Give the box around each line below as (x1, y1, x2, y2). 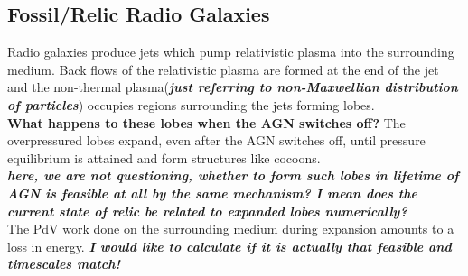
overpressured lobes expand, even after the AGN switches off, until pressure (7, 131, 426, 150)
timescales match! (7, 254, 120, 273)
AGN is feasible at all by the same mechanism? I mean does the (7, 183, 417, 202)
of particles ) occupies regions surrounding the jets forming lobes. (7, 95, 375, 114)
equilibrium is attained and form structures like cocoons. (7, 148, 321, 167)
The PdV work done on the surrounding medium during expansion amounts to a (7, 219, 454, 238)
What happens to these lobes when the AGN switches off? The (7, 113, 406, 132)
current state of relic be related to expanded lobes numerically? (7, 201, 407, 220)
